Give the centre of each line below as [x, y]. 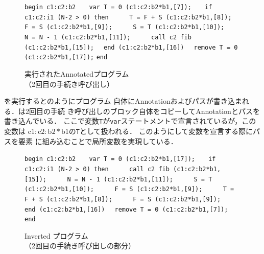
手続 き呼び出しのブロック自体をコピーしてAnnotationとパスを [155, 111]
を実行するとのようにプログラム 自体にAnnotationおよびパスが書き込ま [123, 101]
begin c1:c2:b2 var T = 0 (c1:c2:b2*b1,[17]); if [120, 159]
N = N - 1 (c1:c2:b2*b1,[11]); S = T [140, 179]
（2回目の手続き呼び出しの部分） [80, 246]
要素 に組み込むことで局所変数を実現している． [98, 141]
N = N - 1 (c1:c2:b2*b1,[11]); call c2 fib [108, 37]
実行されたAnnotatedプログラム [77, 73]
